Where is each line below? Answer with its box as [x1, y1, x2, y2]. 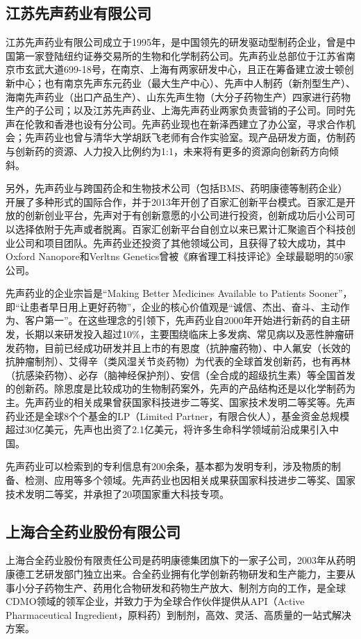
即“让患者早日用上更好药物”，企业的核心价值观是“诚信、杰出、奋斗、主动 [6, 299, 340, 314]
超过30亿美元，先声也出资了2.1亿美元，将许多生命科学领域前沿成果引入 [6, 422, 329, 437]
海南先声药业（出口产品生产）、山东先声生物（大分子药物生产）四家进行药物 [6, 89, 351, 104]
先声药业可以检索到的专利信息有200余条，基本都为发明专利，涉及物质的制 [6, 459, 341, 474]
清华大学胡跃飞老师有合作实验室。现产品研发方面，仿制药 [92, 130, 355, 145]
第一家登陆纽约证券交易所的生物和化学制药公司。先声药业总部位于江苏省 [15, 48, 346, 63]
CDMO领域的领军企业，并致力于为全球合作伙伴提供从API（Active [6, 594, 305, 608]
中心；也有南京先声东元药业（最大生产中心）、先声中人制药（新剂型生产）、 [15, 75, 355, 90]
